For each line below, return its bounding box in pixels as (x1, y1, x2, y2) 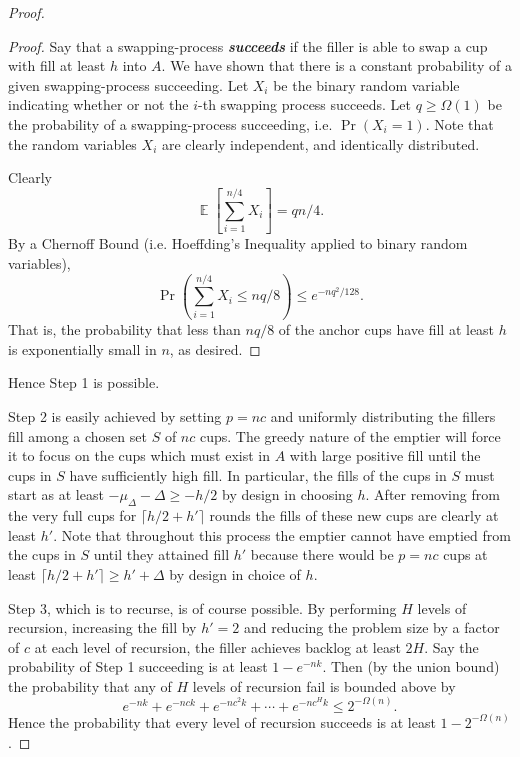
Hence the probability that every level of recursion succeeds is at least (8, 711, 436, 732)
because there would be (250, 544, 394, 565)
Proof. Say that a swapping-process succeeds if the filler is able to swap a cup (8, 35, 488, 56)
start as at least (8, 484, 104, 505)
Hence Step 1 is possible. (8, 372, 160, 393)
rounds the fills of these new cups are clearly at (209, 505, 499, 526)
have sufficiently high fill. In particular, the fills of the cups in (69, 464, 447, 485)
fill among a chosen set (8, 425, 147, 446)
